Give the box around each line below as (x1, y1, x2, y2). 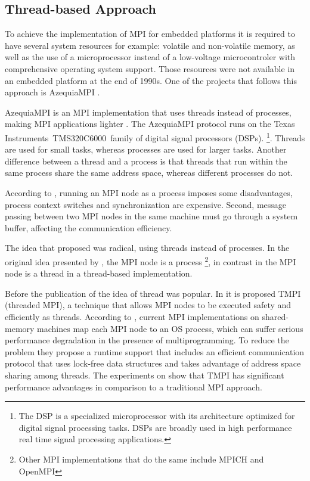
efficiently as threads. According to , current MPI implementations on (5, 310, 259, 322)
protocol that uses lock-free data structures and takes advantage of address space (5, 357, 301, 370)
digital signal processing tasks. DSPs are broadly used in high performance (18, 421, 292, 433)
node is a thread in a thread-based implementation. (5, 267, 193, 280)
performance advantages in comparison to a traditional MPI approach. (5, 380, 262, 393)
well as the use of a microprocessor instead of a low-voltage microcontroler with (5, 51, 296, 63)
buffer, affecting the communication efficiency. (5, 221, 172, 234)
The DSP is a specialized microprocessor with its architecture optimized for (18, 409, 295, 422)
